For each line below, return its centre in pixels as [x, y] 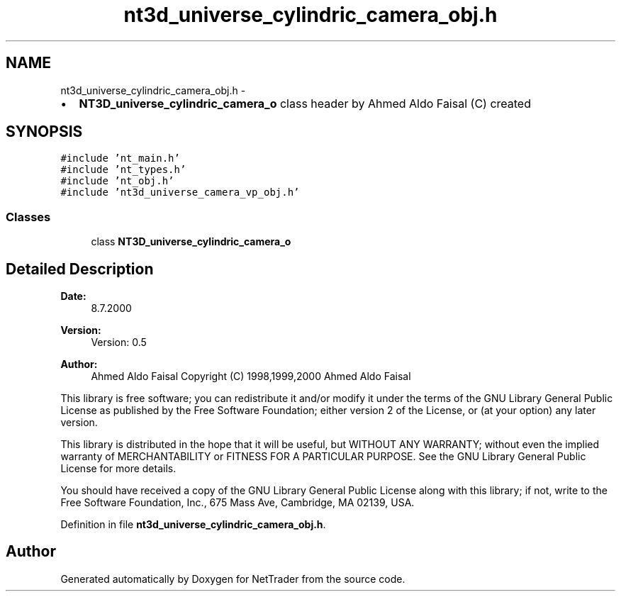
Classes [28, 217]
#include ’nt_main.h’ [120, 158]
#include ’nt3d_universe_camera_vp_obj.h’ [180, 193]
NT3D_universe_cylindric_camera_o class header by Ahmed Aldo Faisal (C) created [305, 103]
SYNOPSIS [44, 132]
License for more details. [118, 469]
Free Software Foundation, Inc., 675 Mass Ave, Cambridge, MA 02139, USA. [237, 503]
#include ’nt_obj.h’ [117, 181]
